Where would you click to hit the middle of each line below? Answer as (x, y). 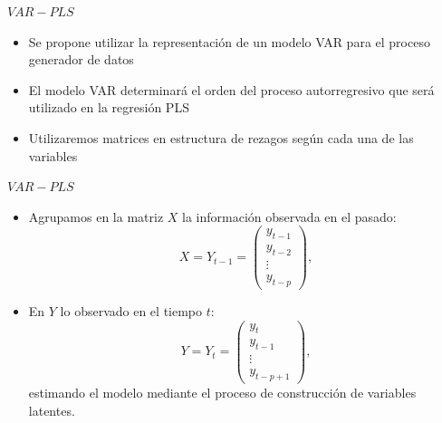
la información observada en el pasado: (289, 216)
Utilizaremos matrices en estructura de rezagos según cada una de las (221, 137)
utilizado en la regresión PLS (109, 107)
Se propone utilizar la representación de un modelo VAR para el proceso (229, 41)
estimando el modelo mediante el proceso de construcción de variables (222, 393)
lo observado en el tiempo (131, 310)
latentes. (52, 410)
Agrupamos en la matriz (96, 216)
